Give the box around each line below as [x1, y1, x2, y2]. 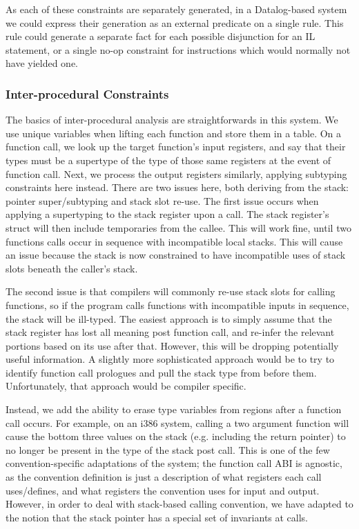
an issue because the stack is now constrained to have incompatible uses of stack [6, 248, 346, 262]
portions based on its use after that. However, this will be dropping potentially [6, 338, 339, 352]
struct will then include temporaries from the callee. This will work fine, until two [6, 220, 351, 234]
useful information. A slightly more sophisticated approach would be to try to [6, 352, 335, 366]
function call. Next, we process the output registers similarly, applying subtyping [6, 166, 347, 181]
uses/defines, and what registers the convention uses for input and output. [6, 483, 320, 497]
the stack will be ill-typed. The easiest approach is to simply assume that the [6, 311, 332, 326]
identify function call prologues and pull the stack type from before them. [6, 365, 317, 379]
